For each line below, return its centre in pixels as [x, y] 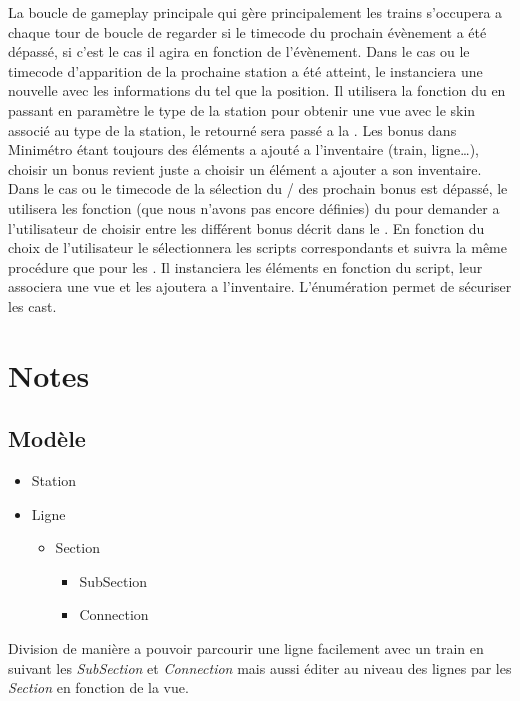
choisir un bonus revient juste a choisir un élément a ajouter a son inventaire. [245, 168]
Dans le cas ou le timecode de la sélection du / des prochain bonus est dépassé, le [258, 188]
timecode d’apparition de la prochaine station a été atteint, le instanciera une [245, 70]
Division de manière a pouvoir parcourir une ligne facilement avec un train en [246, 648]
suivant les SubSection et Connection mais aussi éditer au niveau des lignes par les [260, 667]
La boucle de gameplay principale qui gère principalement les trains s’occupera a [255, 12]
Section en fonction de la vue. [98, 687]
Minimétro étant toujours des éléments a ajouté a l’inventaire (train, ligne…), [244, 149]
